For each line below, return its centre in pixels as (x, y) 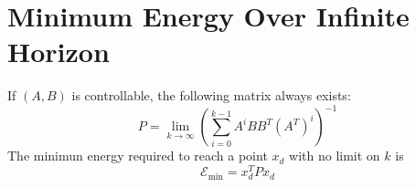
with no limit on (335, 156)
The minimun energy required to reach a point (138, 156)
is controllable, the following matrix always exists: (211, 95)
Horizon (59, 52)
